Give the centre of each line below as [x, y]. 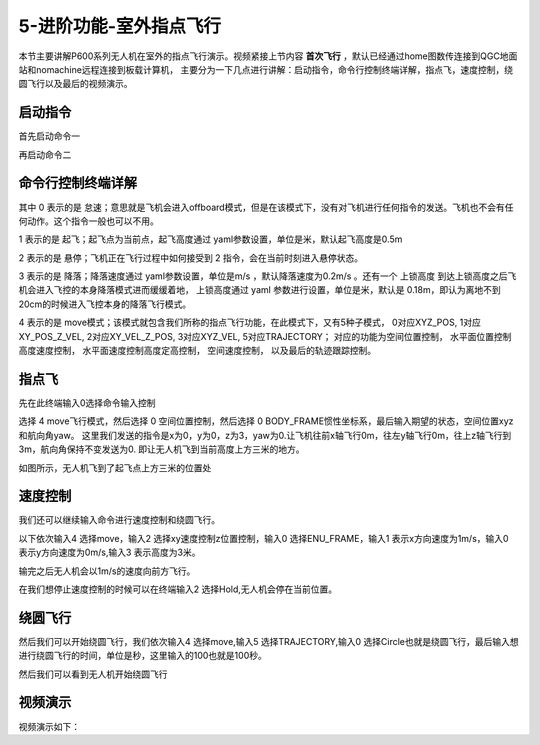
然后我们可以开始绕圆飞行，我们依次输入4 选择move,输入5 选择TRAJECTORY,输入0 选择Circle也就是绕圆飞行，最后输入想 [268, 641]
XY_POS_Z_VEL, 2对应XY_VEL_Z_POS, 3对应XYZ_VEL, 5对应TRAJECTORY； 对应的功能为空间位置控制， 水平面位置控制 [265, 336]
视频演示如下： [49, 726]
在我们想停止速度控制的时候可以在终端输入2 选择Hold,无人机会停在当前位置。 [178, 589]
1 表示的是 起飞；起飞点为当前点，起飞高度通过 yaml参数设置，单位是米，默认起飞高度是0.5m [210, 239]
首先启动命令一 [49, 136]
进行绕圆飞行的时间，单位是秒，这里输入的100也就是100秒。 [142, 656]
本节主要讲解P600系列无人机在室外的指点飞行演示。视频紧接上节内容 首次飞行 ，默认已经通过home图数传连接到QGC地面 [268, 56]
